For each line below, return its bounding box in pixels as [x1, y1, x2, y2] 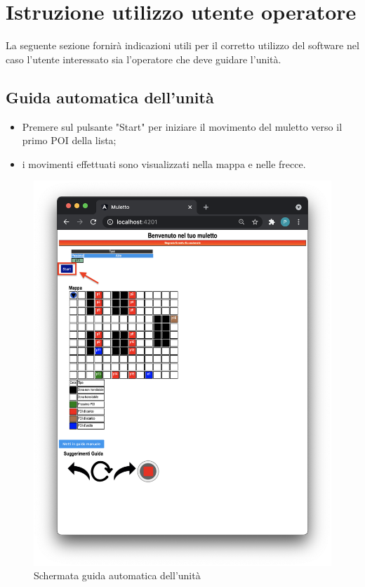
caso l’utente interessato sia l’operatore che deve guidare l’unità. [6, 51, 281, 66]
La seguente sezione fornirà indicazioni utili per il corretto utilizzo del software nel [6, 38, 359, 53]
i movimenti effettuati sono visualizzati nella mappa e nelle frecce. [22, 156, 306, 171]
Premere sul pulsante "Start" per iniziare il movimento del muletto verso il [22, 119, 343, 134]
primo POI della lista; [22, 133, 117, 148]
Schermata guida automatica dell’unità [34, 568, 201, 583]
